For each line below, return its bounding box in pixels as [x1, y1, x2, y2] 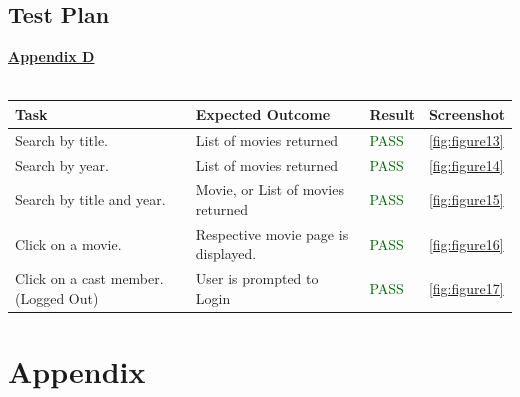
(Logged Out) [15, 287, 99, 308]
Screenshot [428, 103, 505, 124]
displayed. [195, 243, 257, 264]
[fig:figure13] [428, 129, 504, 150]
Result [369, 103, 415, 124]
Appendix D [8, 46, 95, 67]
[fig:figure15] [428, 189, 504, 210]
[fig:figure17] [428, 278, 504, 299]
